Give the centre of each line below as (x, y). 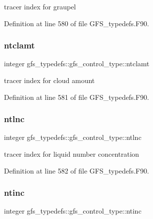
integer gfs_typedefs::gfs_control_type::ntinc (73, 211)
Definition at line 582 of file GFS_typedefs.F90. (76, 170)
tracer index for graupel (40, 6)
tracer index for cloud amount (50, 80)
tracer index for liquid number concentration (72, 154)
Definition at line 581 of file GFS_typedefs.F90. (76, 97)
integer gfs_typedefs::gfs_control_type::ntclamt (77, 64)
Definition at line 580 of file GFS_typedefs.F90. (76, 23)
